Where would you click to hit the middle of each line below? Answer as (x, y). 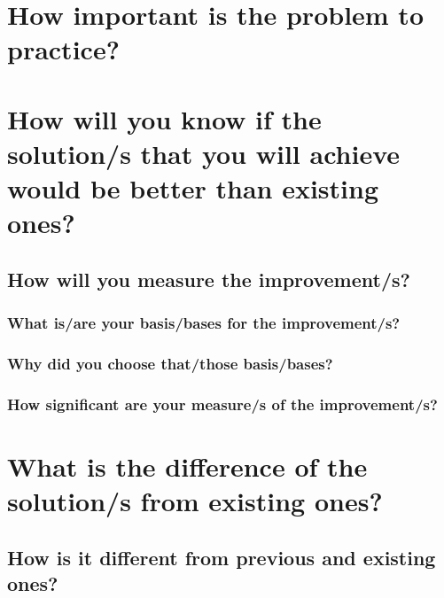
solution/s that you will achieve (204, 153)
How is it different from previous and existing (222, 557)
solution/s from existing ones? (195, 501)
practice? (63, 49)
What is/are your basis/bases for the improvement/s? (204, 323)
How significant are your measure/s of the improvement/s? (222, 404)
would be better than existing (193, 188)
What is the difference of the (187, 466)
